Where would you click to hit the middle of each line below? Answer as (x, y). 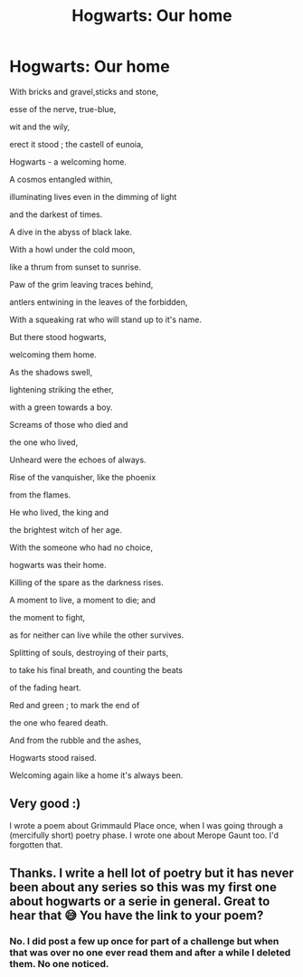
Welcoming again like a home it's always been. (96, 775)
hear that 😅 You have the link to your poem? (137, 916)
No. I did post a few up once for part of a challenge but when (144, 942)
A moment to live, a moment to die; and (83, 600)
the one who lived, (44, 442)
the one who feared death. (59, 722)
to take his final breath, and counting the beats (96, 669)
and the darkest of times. (56, 214)
